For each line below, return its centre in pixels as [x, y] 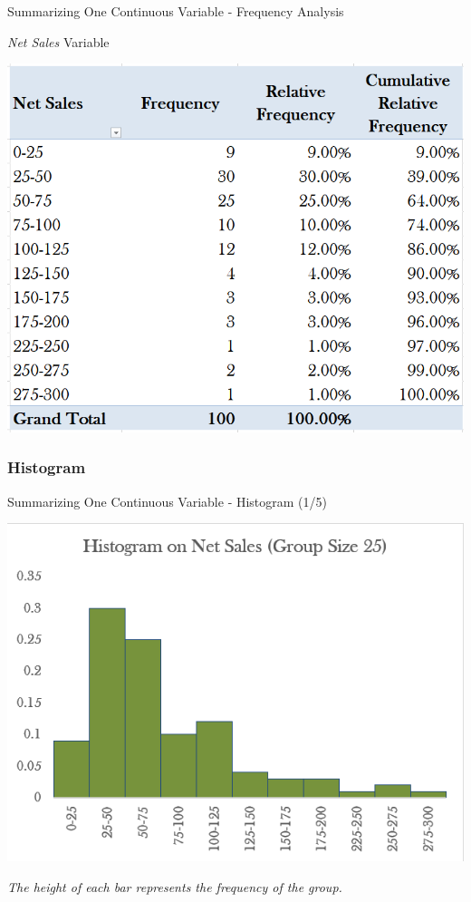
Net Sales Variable [58, 41]
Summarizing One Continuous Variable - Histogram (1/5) [168, 501]
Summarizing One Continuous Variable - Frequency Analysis [176, 11]
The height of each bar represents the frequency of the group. [175, 886]
